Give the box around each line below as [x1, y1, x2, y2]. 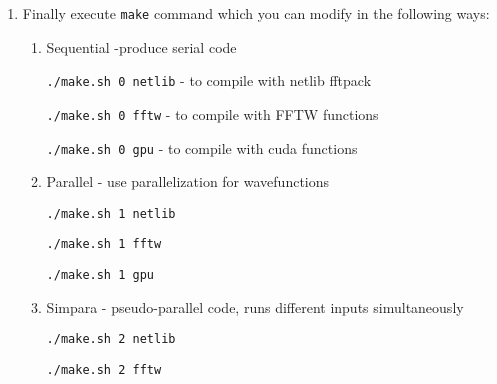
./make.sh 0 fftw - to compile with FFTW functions [46, 103, 379, 124]
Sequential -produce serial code [46, 36, 237, 57]
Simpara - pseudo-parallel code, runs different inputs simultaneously [46, 296, 464, 317]
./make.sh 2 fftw [46, 363, 162, 378]
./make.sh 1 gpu [46, 268, 154, 283]
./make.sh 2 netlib [46, 332, 176, 347]
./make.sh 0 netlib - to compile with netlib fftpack [46, 70, 372, 91]
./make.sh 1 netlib [46, 206, 176, 221]
